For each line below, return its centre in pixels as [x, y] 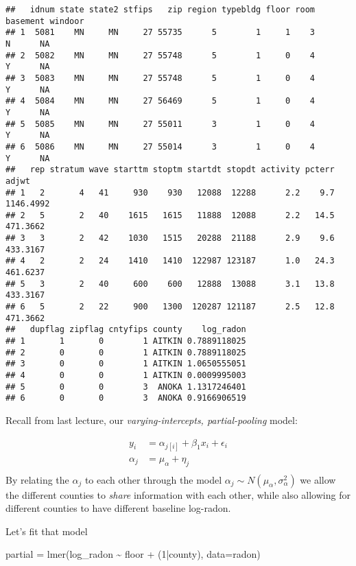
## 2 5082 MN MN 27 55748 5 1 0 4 [161, 55]
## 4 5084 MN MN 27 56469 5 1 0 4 [161, 101]
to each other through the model [153, 479]
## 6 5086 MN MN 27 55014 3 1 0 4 [161, 146]
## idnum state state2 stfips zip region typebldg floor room [161, 10]
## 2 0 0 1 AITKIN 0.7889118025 [126, 352]
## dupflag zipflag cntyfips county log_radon [126, 330]
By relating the [37, 479]
